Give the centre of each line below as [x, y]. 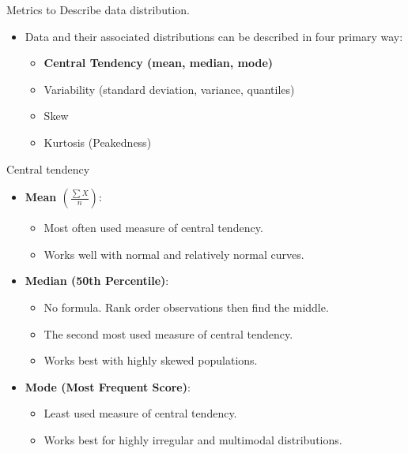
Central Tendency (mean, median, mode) [159, 63]
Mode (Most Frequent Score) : [108, 386]
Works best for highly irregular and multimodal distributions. [193, 439]
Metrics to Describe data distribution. [98, 9]
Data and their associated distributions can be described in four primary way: [214, 36]
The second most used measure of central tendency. [168, 333]
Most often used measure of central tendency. [153, 228]
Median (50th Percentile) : [97, 281]
